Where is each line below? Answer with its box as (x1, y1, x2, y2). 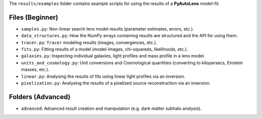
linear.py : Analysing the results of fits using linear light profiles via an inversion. (21, 73, 185, 79)
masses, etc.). (21, 67, 49, 73)
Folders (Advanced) (9, 92, 70, 101)
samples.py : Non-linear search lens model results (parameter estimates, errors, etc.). (21, 26, 194, 31)
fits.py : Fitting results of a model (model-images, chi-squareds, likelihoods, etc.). (21, 46, 188, 52)
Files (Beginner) (9, 13, 58, 21)
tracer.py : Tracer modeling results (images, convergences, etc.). (21, 39, 157, 45)
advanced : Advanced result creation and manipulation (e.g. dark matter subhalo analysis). (21, 105, 202, 111)
